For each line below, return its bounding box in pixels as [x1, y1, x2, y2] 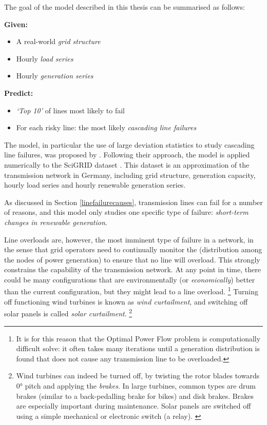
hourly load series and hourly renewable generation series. [4, 179, 186, 190]
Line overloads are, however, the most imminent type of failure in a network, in [4, 234, 254, 245]
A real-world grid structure [16, 36, 101, 47]
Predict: [4, 87, 33, 98]
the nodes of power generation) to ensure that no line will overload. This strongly [4, 254, 260, 265]
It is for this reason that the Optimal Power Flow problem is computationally [16, 333, 261, 343]
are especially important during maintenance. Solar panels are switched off [16, 400, 251, 411]
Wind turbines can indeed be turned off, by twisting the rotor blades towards [16, 370, 260, 381]
